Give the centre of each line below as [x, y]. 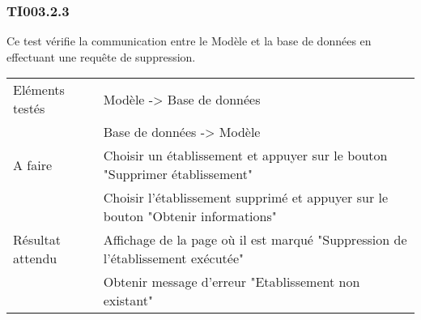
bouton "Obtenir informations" [190, 216]
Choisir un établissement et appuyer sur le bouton [245, 156]
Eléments [39, 90]
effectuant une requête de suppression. [101, 56]
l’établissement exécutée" [173, 258]
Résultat [37, 240]
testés [29, 109]
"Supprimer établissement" [178, 174]
